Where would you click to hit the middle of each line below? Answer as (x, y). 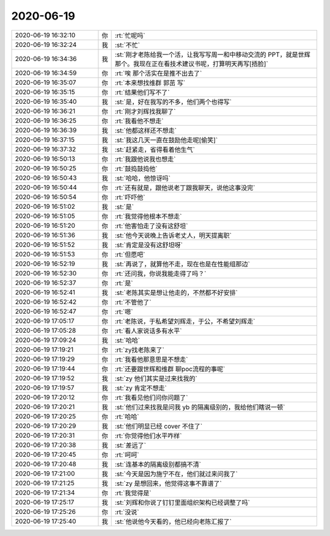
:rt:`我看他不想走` (139, 121)
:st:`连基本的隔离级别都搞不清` (158, 464)
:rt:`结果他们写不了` (142, 92)
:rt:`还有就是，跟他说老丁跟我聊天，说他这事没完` (185, 187)
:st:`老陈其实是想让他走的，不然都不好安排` (176, 292)
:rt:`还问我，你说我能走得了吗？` (161, 273)
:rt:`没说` (127, 512)
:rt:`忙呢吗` (130, 35)
